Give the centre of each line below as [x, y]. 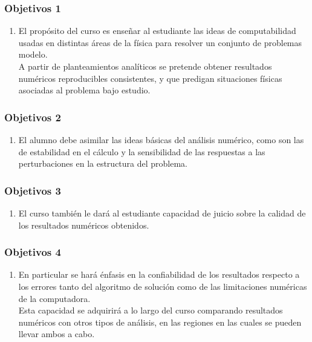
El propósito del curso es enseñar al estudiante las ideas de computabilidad [157, 31]
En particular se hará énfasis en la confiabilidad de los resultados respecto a [159, 274]
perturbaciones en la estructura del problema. [103, 163]
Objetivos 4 [33, 252]
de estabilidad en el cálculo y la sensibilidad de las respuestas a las [142, 151]
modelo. [33, 54]
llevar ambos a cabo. [57, 334]
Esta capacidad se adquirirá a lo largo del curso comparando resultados [151, 310]
